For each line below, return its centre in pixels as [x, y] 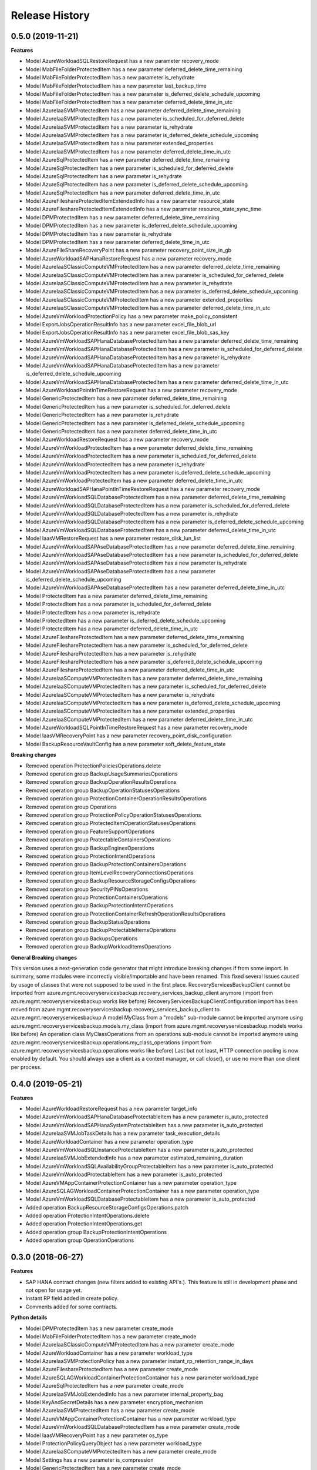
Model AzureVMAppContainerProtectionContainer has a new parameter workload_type [131, 1419]
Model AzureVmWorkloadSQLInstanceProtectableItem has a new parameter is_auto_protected [139, 1150]
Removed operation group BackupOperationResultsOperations [101, 782]
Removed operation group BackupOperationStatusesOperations [103, 790]
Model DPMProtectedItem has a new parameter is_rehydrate [99, 234]
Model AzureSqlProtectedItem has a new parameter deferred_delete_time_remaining [128, 160]
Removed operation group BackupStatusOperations [88, 922]
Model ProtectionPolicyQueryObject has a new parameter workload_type [114, 1443]
